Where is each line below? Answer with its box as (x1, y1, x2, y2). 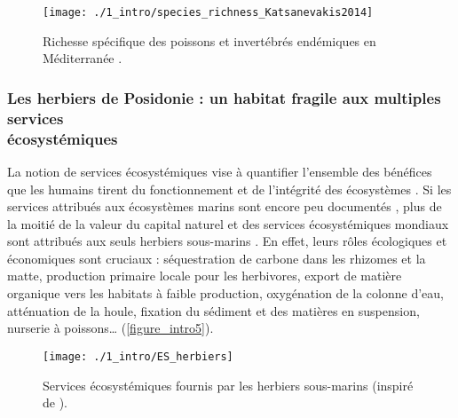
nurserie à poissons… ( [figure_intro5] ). (7, 319, 214, 337)
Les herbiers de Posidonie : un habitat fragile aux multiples (7, 86, 441, 108)
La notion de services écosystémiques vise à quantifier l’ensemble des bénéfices (7, 162, 432, 180)
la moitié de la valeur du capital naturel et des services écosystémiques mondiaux (7, 214, 449, 233)
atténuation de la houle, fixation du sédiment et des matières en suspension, (7, 301, 420, 319)
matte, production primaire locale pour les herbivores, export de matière (7, 266, 402, 285)
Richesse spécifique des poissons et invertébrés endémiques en (43, 31, 376, 50)
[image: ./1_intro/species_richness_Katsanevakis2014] (43, 6, 374, 19)
